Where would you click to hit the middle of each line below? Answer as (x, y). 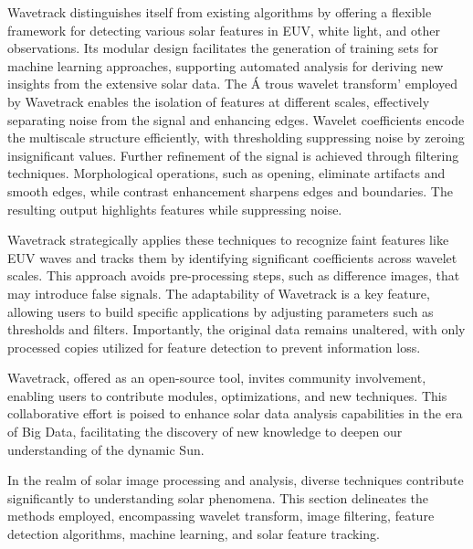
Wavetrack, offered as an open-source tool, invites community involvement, (217, 378)
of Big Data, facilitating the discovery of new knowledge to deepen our (205, 432)
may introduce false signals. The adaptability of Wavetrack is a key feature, (219, 293)
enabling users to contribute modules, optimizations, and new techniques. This (227, 395)
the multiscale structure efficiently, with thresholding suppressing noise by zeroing (236, 137)
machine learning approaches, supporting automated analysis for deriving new (226, 65)
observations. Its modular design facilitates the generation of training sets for (223, 48)
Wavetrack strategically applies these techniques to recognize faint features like (228, 240)
